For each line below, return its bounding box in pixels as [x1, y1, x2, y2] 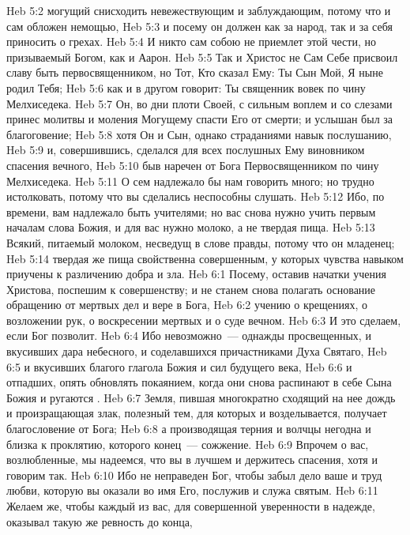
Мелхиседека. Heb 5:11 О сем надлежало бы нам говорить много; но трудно [6, 172, 374, 189]
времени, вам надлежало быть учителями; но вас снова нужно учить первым [6, 203, 376, 220]
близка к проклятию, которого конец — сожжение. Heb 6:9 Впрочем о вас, [6, 435, 369, 452]
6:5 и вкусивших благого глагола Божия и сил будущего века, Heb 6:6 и [6, 358, 352, 375]
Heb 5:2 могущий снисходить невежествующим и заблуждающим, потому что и [6, 2, 391, 18]
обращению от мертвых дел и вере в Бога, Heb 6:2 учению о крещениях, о [6, 296, 368, 313]
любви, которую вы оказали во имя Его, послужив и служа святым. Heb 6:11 [6, 482, 378, 499]
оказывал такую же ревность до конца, [6, 513, 193, 529]
